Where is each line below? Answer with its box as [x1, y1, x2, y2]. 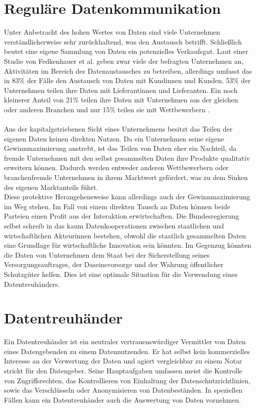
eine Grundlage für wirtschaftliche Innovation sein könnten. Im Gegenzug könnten [4, 240, 252, 250]
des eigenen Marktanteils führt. [4, 181, 98, 192]
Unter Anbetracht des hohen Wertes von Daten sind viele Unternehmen [4, 27, 220, 37]
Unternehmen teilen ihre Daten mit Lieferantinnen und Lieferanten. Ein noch [4, 85, 238, 95]
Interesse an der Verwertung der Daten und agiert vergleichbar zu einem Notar [4, 356, 242, 366]
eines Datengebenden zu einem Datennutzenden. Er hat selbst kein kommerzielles [4, 346, 250, 356]
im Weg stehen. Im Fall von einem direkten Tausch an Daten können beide [4, 201, 230, 211]
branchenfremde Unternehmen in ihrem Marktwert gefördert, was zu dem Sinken [4, 172, 248, 182]
